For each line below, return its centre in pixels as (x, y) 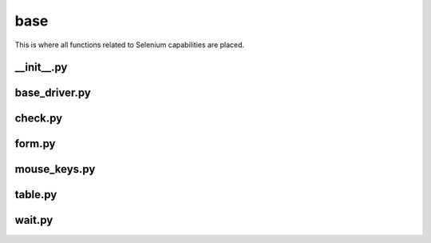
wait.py (34, 220)
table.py (36, 195)
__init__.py (41, 68)
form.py (35, 144)
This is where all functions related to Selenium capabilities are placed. (130, 45)
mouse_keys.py (55, 169)
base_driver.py (53, 93)
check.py (39, 119)
